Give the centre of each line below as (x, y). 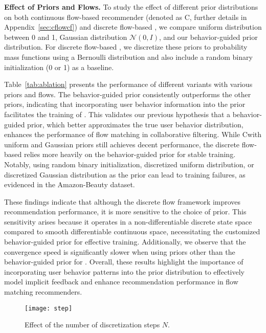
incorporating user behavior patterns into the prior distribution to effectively (124, 271)
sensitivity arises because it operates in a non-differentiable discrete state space (128, 221)
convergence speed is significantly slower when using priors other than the (120, 251)
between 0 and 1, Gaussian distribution (66, 37)
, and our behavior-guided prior (208, 37)
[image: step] (49, 308)
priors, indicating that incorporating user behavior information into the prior (125, 104)
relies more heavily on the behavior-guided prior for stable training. (130, 154)
